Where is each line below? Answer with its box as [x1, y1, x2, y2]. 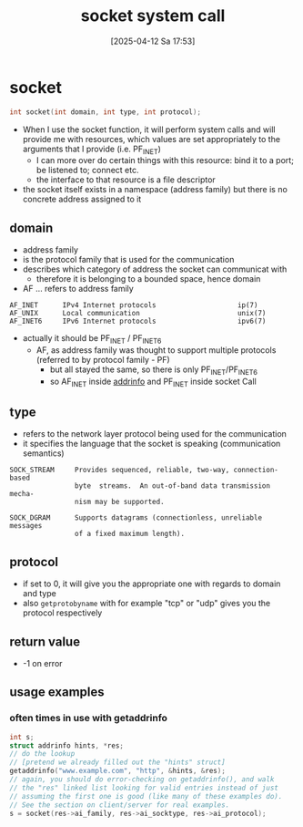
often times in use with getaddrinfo [9, 712, 168, 725]
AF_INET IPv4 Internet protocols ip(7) [9, 301, 258, 310]
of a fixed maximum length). [74, 530, 185, 539]
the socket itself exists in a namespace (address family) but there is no [22, 184, 288, 195]
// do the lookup [9, 749, 76, 759]
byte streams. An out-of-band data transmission [74, 481, 271, 491]
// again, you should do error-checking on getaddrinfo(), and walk [9, 775, 275, 784]
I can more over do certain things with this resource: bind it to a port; [35, 155, 294, 166]
